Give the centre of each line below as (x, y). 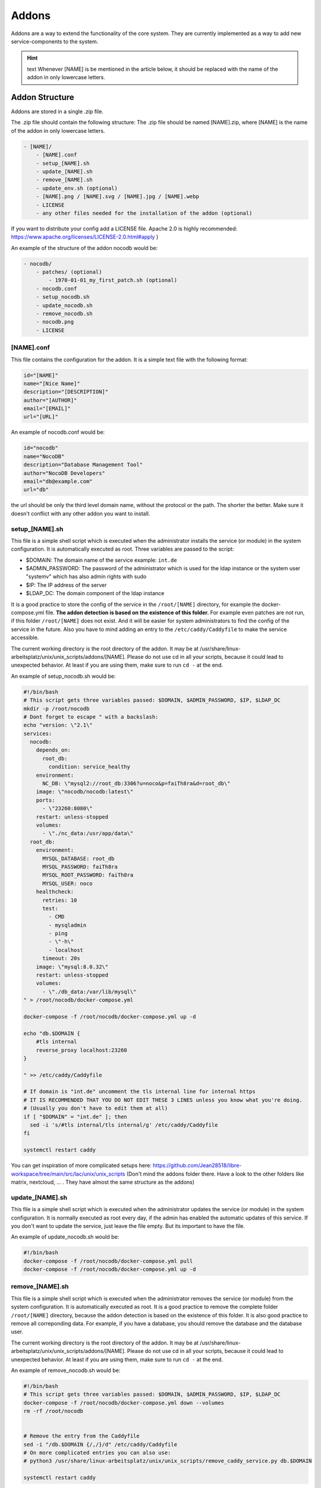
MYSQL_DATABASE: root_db (79, 858)
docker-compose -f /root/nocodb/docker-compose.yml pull (108, 1261)
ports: (45, 800)
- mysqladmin (67, 925)
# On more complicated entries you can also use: (97, 1453)
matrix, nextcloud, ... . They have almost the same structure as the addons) (103, 1182)
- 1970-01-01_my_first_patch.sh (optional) (113, 280)
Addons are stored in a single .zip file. (57, 112)
